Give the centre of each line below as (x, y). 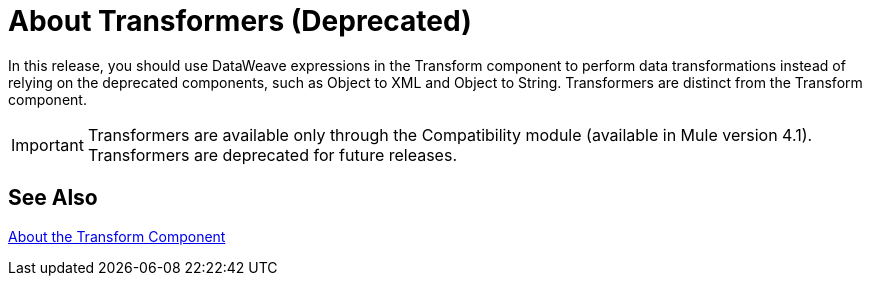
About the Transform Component (117, 236)
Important (47, 144)
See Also (53, 198)
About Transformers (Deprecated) (240, 21)
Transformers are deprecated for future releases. (272, 154)
